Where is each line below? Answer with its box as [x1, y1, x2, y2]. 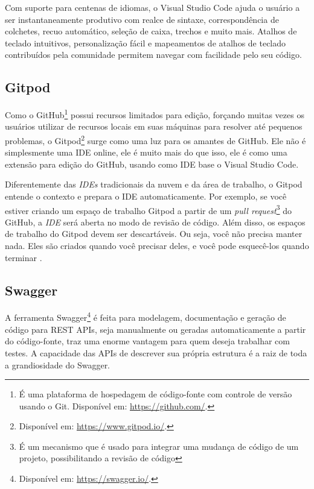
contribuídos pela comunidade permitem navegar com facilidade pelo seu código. [5, 48, 302, 61]
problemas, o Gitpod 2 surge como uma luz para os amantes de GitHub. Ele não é [5, 133, 306, 147]
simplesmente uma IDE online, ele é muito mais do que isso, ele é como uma [5, 146, 287, 159]
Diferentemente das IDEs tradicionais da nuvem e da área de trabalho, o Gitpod [5, 178, 303, 191]
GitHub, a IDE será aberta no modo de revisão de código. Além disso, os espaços [5, 215, 306, 228]
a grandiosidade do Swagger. [5, 358, 111, 371]
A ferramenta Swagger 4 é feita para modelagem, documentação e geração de [5, 309, 286, 324]
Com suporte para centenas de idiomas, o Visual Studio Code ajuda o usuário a [5, 1, 300, 13]
